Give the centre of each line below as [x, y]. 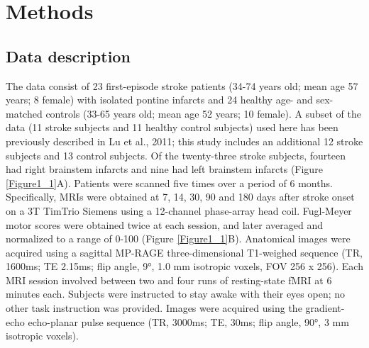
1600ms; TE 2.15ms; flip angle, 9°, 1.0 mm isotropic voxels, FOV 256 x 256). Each [184, 266]
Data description [68, 56]
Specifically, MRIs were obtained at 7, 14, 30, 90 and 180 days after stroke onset [180, 197]
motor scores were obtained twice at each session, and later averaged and [164, 224]
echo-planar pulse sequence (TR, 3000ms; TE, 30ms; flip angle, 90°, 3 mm [188, 321]
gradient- [325, 308]
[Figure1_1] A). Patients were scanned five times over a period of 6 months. [169, 183]
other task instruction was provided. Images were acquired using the [154, 308]
